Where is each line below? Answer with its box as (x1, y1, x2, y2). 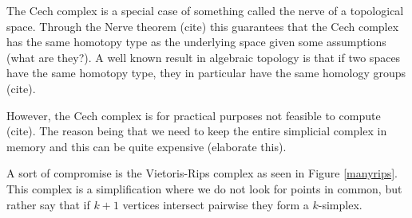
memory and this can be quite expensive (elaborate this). (6, 138, 287, 154)
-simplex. (318, 196, 362, 212)
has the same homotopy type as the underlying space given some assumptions (6, 33, 386, 50)
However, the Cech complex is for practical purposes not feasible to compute (6, 107, 381, 123)
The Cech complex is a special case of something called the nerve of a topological (6, 2, 404, 18)
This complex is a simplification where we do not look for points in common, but (6, 180, 402, 197)
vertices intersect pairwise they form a (122, 196, 309, 212)
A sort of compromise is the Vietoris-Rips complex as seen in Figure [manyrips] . (6, 165, 398, 181)
